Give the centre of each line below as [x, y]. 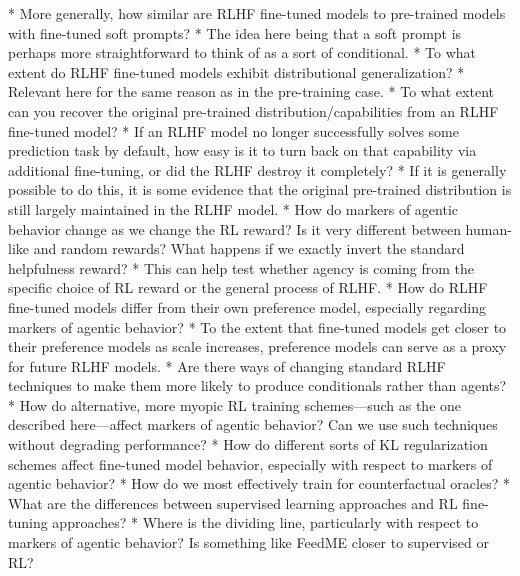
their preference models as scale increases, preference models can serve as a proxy [257, 346]
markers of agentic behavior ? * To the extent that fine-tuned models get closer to [257, 326]
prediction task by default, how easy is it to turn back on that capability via [242, 150]
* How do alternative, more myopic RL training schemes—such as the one [235, 404]
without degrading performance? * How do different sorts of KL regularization [248, 444]
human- [488, 228]
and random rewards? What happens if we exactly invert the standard [249, 248]
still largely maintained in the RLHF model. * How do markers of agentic [233, 208]
